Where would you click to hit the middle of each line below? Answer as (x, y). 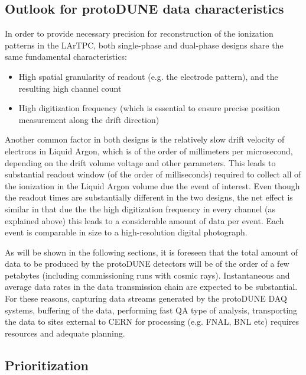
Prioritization (47, 365)
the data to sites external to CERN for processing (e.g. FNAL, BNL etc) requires (152, 321)
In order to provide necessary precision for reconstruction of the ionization (139, 33)
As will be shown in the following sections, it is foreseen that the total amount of (151, 252)
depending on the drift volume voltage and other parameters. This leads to (140, 162)
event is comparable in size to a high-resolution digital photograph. (126, 232)
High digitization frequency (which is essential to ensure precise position (149, 108)
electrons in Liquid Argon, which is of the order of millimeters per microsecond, (149, 151)
